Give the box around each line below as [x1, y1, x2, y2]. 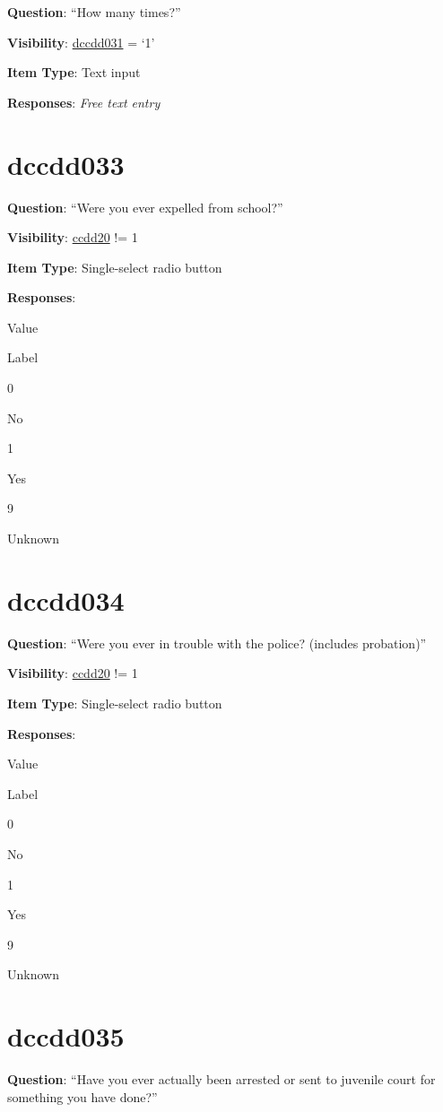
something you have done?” [7, 1087, 158, 1106]
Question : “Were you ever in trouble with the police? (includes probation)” [7, 633, 427, 652]
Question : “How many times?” [7, 3, 181, 21]
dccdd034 [7, 581, 125, 618]
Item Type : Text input [7, 63, 141, 82]
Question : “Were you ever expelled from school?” [7, 197, 283, 216]
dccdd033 [7, 145, 125, 182]
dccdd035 [7, 1018, 125, 1055]
